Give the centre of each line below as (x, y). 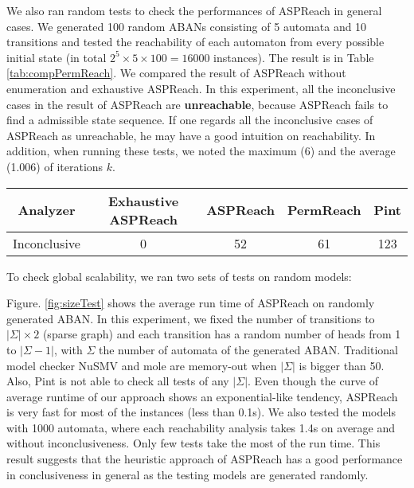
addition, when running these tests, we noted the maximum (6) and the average (201, 151)
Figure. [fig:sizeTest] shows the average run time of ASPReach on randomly (191, 303)
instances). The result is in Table (294, 57)
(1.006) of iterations (55, 166)
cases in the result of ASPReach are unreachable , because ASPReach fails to (197, 104)
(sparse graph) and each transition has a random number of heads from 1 (222, 334)
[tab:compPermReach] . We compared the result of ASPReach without (176, 73)
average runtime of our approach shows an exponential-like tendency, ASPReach (202, 396)
